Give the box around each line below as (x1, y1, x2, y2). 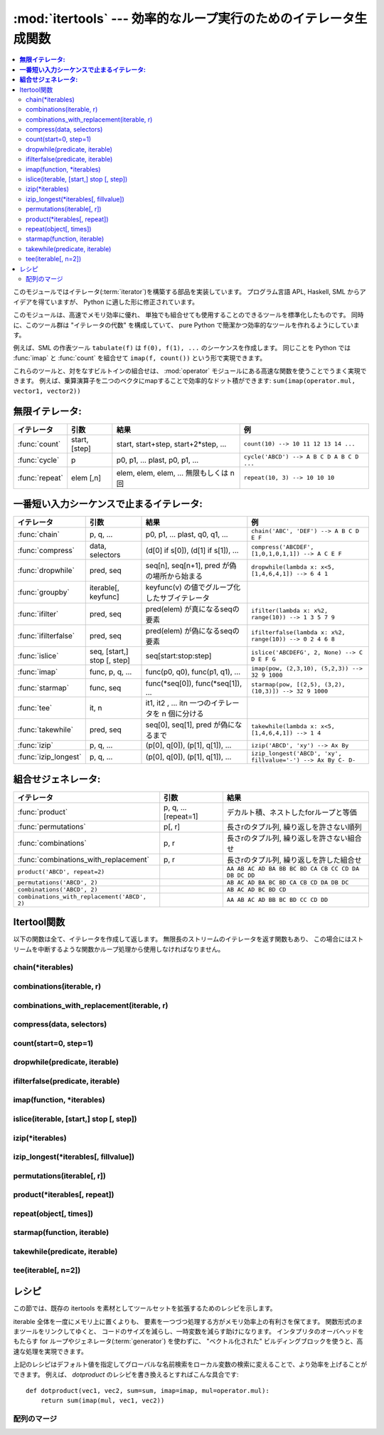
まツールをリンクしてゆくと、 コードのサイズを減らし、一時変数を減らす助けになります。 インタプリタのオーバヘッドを (13, 1327, 364, 1335)
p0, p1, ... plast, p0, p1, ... (116, 455, 199, 465)
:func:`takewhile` (17, 725, 74, 735)
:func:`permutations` (17, 821, 87, 831)
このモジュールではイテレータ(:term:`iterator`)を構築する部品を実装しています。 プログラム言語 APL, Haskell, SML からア (13, 288, 366, 296)
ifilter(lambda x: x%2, (251, 607, 329, 615)
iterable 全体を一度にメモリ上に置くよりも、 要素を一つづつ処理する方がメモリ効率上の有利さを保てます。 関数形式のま (13, 1317, 363, 1325)
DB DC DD (226, 871, 255, 879)
